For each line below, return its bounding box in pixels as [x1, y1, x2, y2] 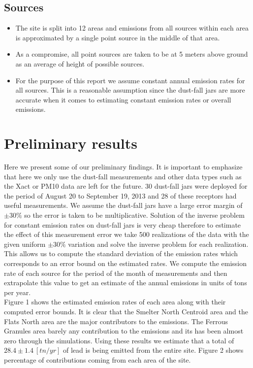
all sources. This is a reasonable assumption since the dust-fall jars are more [15, 85, 245, 95]
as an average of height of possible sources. [15, 58, 145, 68]
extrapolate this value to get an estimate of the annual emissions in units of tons [4, 277, 247, 288]
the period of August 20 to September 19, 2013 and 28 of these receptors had [4, 190, 237, 201]
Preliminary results [4, 133, 137, 153]
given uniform [4, 238, 46, 249]
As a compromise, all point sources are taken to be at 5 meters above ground [15, 49, 248, 59]
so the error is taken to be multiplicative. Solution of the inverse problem [24, 210, 245, 220]
